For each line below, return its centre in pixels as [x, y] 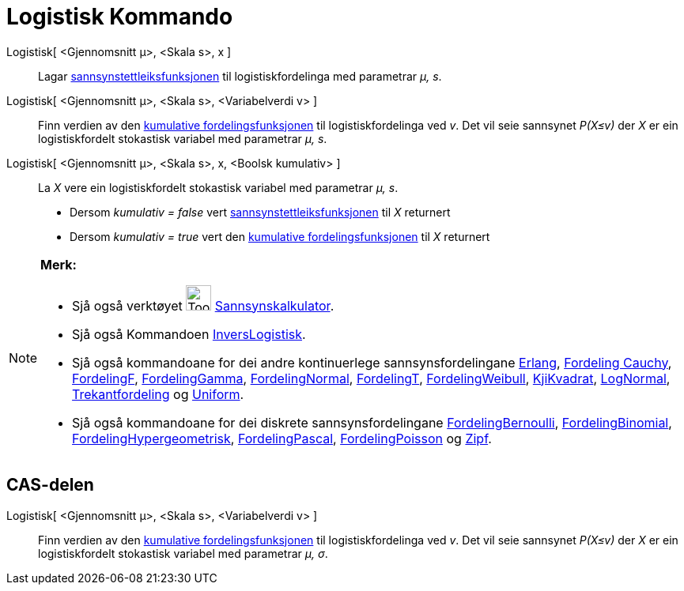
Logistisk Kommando [120, 17]
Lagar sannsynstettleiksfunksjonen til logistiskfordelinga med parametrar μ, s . [240, 76]
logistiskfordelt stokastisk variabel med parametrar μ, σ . [183, 553]
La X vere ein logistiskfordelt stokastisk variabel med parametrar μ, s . [218, 187]
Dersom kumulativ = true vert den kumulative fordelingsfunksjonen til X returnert [280, 236]
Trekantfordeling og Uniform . [158, 394]
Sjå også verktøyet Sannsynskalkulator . [203, 305]
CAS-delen [50, 485]
